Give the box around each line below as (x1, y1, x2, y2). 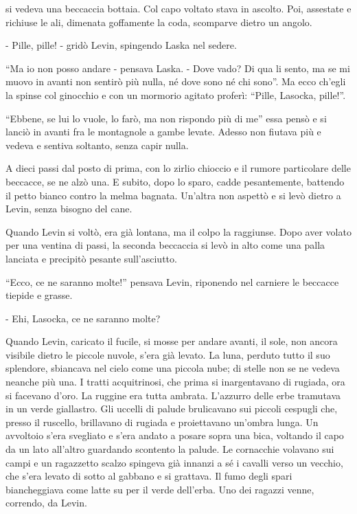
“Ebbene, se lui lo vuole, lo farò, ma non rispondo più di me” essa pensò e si (5, 111, 327, 125)
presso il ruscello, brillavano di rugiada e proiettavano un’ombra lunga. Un (5, 414, 319, 429)
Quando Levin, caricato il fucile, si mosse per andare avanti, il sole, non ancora (5, 334, 338, 348)
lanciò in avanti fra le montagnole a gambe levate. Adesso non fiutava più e (5, 124, 321, 139)
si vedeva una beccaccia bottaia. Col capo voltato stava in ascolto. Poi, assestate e (5, 1, 352, 15)
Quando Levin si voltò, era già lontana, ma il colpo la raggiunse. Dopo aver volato (5, 224, 352, 238)
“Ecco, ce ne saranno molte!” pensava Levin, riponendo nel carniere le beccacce (5, 274, 339, 289)
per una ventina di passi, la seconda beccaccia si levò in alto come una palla (5, 238, 325, 252)
